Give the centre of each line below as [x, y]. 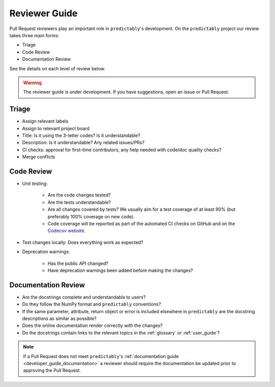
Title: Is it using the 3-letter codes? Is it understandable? [81, 135]
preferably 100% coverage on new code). [91, 216]
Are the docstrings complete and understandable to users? [84, 297]
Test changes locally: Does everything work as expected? [83, 242]
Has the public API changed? [78, 263]
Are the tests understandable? [79, 202]
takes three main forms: [34, 35]
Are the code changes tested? [79, 195]
